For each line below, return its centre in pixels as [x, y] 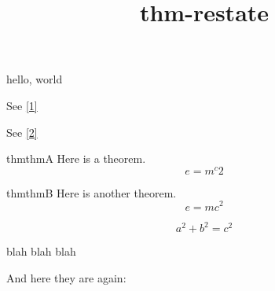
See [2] [22, 132]
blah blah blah [41, 251]
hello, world [35, 79]
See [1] [22, 105]
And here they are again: [66, 277]
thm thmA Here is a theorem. [76, 158]
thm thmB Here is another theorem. [92, 192]
